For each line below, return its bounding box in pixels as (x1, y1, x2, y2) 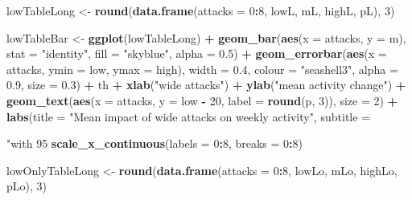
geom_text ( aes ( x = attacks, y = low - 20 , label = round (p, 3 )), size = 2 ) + (6, 92, 398, 108)
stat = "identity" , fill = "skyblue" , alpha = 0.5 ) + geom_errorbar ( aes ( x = (6, 45, 387, 62)
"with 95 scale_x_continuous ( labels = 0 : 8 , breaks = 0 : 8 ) (6, 135, 303, 152)
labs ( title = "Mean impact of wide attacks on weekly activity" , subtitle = (6, 108, 371, 124)
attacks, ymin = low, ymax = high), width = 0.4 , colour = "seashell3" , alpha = (6, 60, 398, 77)
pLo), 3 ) (6, 178, 47, 194)
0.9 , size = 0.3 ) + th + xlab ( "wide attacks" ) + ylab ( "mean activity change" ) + (6, 76, 406, 93)
